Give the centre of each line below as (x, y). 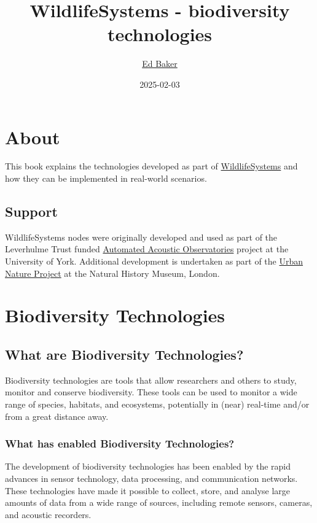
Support (31, 211)
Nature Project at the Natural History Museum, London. (112, 273)
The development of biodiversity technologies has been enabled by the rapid (148, 466)
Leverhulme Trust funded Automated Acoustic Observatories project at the (147, 249)
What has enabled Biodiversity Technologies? (120, 444)
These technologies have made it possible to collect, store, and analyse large (148, 490)
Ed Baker (160, 64)
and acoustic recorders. (48, 514)
